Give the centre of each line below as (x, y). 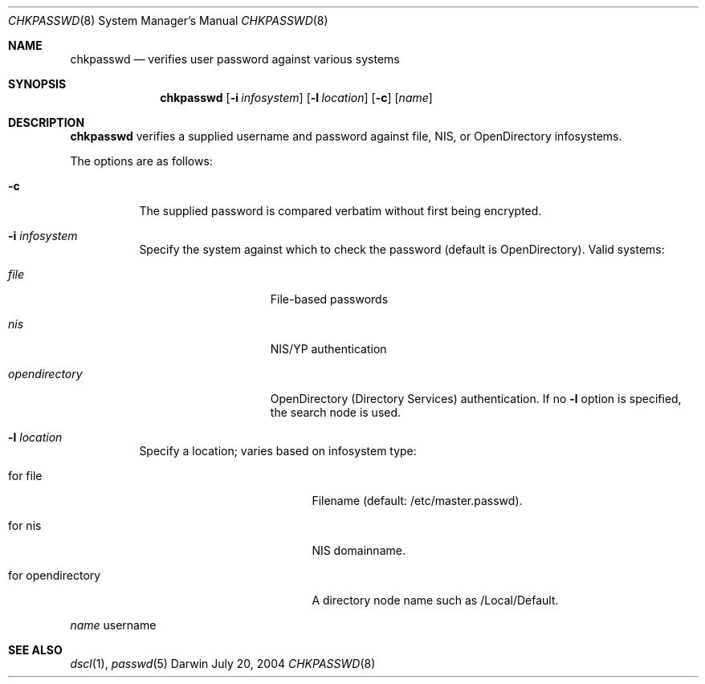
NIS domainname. (359, 550)
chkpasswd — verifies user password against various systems (235, 59)
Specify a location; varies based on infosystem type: (278, 451)
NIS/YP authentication (328, 349)
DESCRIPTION (47, 122)
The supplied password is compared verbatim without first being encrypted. (340, 211)
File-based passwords (329, 299)
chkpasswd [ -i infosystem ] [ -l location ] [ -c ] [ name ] (296, 98)
